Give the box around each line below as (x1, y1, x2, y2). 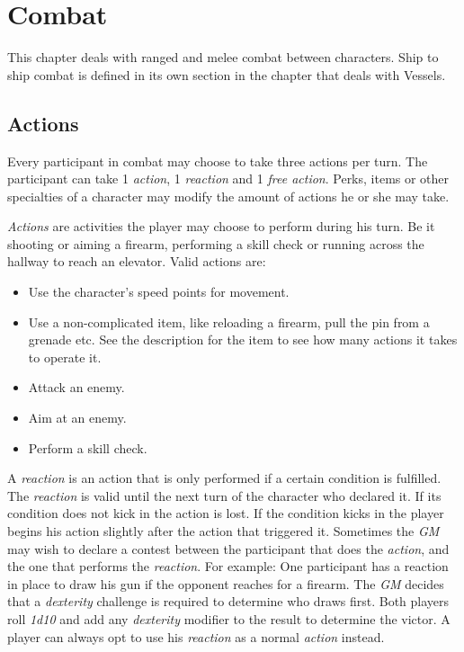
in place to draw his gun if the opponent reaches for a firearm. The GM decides (7, 574, 444, 593)
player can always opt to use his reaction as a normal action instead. (7, 627, 385, 646)
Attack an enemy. (28, 378, 125, 397)
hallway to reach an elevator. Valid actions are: (7, 252, 266, 271)
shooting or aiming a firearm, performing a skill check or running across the (7, 234, 424, 253)
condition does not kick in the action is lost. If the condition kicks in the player (7, 504, 444, 522)
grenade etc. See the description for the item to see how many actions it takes (28, 330, 458, 349)
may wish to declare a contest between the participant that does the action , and (7, 539, 450, 558)
